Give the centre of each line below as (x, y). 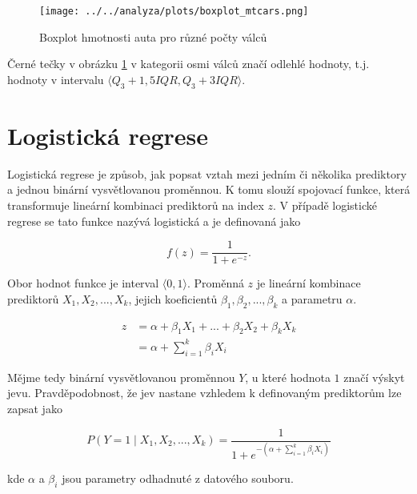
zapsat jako (35, 408)
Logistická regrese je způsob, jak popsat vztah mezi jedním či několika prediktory (207, 173)
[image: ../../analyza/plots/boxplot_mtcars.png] (174, 11)
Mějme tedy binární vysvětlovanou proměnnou (121, 377)
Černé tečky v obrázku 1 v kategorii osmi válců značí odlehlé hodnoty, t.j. (188, 64)
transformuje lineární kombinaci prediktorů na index (136, 205)
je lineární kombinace (309, 283)
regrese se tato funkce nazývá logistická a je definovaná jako (154, 221)
